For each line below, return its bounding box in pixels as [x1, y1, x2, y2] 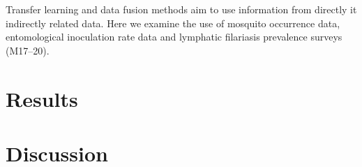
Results [6, 84, 78, 112]
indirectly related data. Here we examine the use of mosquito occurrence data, [6, 15, 340, 30]
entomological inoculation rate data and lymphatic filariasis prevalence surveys [6, 29, 342, 44]
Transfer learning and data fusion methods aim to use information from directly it [6, 2, 357, 16]
